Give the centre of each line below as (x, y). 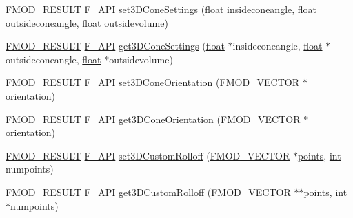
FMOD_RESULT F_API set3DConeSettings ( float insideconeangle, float (161, 9)
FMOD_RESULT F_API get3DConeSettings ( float (115, 46)
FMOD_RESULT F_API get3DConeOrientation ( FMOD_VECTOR (153, 119)
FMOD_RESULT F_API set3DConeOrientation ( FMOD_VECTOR (153, 82)
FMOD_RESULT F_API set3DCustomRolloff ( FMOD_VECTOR (148, 155)
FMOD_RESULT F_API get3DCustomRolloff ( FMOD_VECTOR (148, 192)
